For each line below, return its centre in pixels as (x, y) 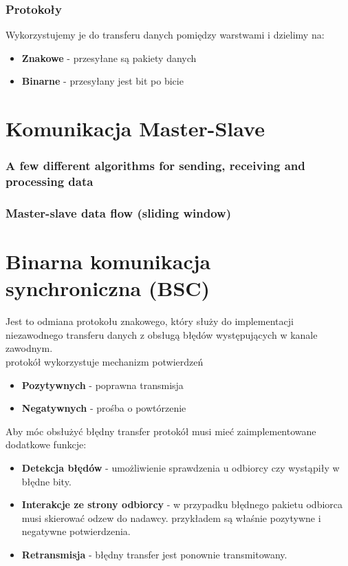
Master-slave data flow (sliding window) (118, 213)
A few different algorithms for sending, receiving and (155, 166)
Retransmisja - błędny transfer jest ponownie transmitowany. (154, 555)
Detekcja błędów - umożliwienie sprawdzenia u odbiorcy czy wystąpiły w (181, 468)
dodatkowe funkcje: (46, 444)
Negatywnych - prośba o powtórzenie (104, 408)
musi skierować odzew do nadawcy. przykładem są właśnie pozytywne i (171, 517)
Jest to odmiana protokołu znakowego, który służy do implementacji (150, 321)
